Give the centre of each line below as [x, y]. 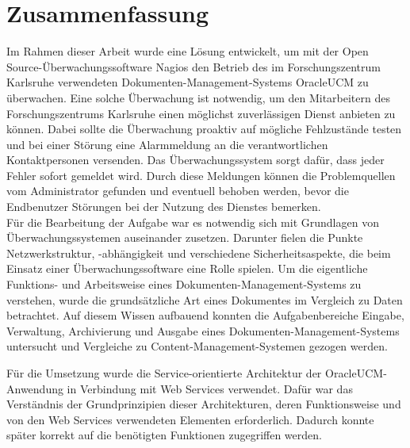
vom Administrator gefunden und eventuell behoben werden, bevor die [178, 191]
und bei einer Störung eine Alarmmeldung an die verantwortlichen [167, 144]
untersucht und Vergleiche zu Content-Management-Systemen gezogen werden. [197, 346]
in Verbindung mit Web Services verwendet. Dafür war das [210, 388]
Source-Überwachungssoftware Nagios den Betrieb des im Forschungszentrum [194, 66]
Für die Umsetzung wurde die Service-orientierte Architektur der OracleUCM [195, 373]
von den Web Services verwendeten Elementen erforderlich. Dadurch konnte [190, 419]
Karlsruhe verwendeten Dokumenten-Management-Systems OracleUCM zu [188, 82]
